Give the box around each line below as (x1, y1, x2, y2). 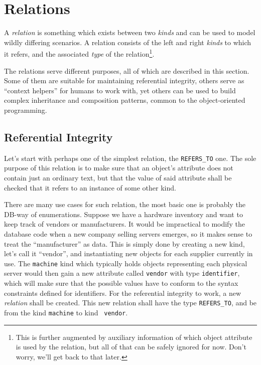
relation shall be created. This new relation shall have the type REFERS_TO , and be (4, 297, 257, 308)
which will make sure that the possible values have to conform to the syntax (4, 278, 238, 288)
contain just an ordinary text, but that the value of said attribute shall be (4, 172, 232, 182)
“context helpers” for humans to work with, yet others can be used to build (4, 85, 236, 95)
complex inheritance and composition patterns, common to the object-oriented (4, 95, 245, 105)
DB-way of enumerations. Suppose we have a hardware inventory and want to (4, 209, 243, 219)
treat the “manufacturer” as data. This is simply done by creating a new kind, (4, 238, 245, 249)
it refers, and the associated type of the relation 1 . (4, 47, 155, 59)
